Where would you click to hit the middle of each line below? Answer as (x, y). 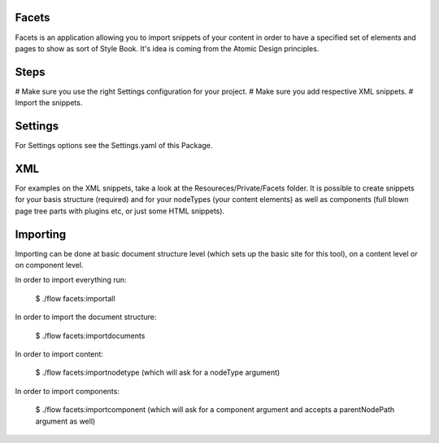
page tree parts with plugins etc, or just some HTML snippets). (120, 211)
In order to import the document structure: (86, 317)
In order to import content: (59, 354)
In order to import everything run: (71, 280)
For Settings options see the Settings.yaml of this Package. (114, 146)
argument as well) (65, 421)
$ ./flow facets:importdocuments (90, 336)
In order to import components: (67, 391)
